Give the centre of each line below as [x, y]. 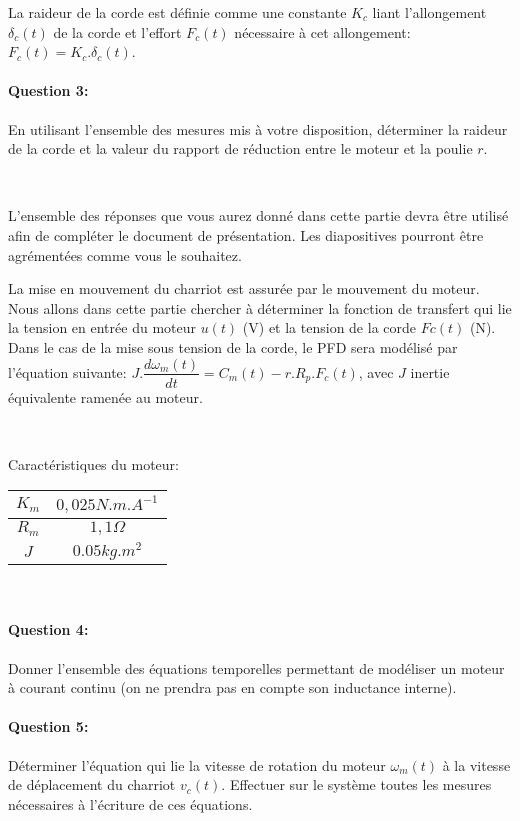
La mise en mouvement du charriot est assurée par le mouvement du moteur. [244, 288]
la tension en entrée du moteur [102, 327]
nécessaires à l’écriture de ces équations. [130, 803]
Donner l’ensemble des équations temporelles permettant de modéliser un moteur [256, 667]
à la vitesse [476, 764]
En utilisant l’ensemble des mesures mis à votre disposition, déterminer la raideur [258, 128]
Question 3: [48, 90]
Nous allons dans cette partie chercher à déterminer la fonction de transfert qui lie [260, 307]
